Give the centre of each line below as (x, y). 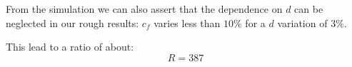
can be (309, 9)
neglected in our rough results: (72, 22)
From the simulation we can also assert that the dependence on (144, 9)
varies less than (187, 22)
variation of (302, 22)
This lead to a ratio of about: (70, 47)
